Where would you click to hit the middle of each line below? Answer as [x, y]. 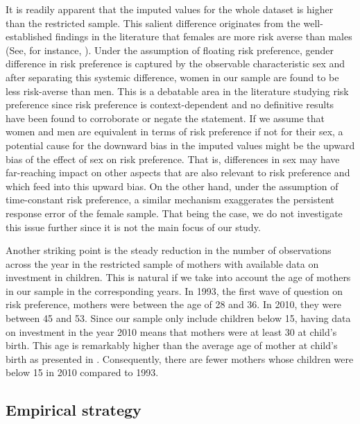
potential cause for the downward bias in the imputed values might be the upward [180, 145]
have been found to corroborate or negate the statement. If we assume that [165, 118]
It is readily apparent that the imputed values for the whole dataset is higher [170, 9]
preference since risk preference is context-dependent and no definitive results [170, 104]
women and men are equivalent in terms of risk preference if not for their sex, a [174, 132]
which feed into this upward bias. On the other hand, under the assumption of [172, 186]
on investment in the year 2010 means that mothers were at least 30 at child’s [171, 331]
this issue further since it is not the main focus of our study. [133, 227]
